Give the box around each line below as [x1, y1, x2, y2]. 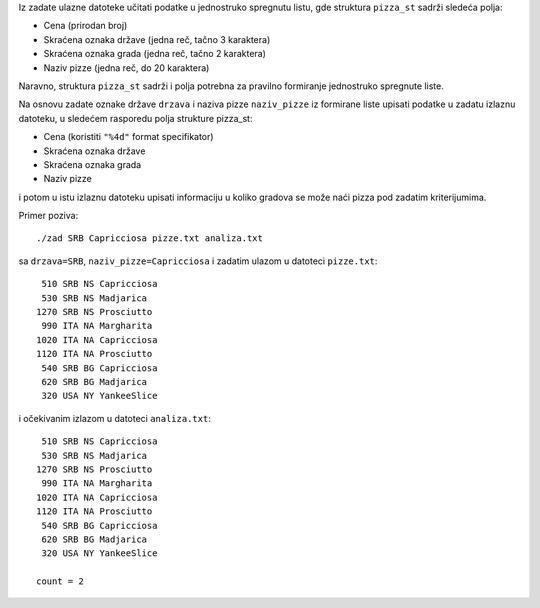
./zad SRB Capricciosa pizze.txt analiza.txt [36, 233, 264, 244]
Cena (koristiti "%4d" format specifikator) [43, 131, 214, 143]
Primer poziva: [18, 210, 79, 222]
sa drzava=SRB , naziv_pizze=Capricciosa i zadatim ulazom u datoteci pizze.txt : [18, 255, 378, 267]
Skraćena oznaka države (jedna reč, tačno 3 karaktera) [43, 33, 271, 45]
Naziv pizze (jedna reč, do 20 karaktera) [43, 61, 210, 74]
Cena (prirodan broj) [43, 20, 128, 32]
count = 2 [36, 576, 84, 587]
